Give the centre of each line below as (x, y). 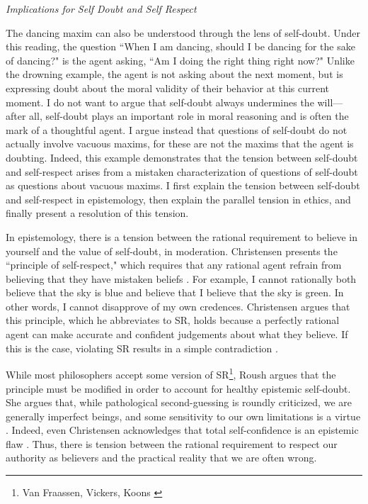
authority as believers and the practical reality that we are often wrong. (161, 458)
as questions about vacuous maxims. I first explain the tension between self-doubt (183, 185)
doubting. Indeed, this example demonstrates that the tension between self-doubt (182, 157)
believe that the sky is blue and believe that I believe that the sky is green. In (175, 292)
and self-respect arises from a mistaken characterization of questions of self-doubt (182, 171)
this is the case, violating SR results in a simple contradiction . (142, 348)
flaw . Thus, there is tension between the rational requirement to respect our (172, 443)
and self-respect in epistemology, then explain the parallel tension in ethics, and (178, 199)
